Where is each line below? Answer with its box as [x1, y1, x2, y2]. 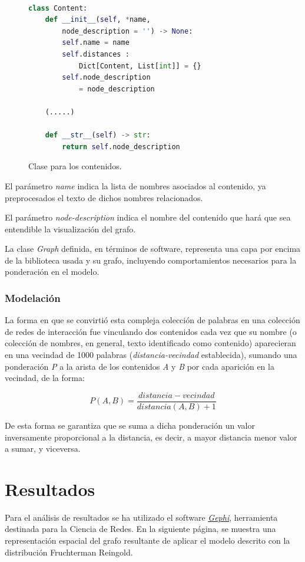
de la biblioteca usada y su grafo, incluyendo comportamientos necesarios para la [5, 254, 297, 266]
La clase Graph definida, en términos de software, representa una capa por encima [5, 242, 301, 255]
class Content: [28, 4, 88, 12]
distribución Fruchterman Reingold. [5, 545, 133, 558]
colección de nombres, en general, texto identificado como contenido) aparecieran [5, 337, 296, 349]
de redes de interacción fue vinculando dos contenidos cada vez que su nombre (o [5, 325, 297, 337]
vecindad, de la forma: [5, 372, 85, 384]
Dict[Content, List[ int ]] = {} [78, 61, 201, 70]
